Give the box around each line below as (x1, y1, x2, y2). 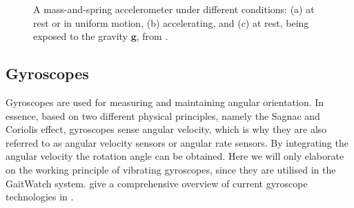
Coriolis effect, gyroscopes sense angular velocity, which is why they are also (6, 122, 327, 136)
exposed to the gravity (33, 29, 128, 43)
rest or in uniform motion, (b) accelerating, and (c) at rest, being (33, 15, 309, 30)
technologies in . (6, 189, 74, 204)
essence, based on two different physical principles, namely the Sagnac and (6, 108, 320, 123)
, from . (136, 29, 168, 43)
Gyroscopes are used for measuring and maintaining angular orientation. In (6, 94, 324, 109)
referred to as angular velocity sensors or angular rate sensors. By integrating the (6, 135, 348, 149)
